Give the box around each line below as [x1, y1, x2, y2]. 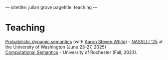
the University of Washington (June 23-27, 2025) [5, 44, 106, 50]
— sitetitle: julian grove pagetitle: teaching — [5, 5, 98, 10]
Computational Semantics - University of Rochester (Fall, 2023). [5, 49, 138, 55]
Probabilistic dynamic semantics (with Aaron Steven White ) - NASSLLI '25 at [5, 38, 163, 44]
